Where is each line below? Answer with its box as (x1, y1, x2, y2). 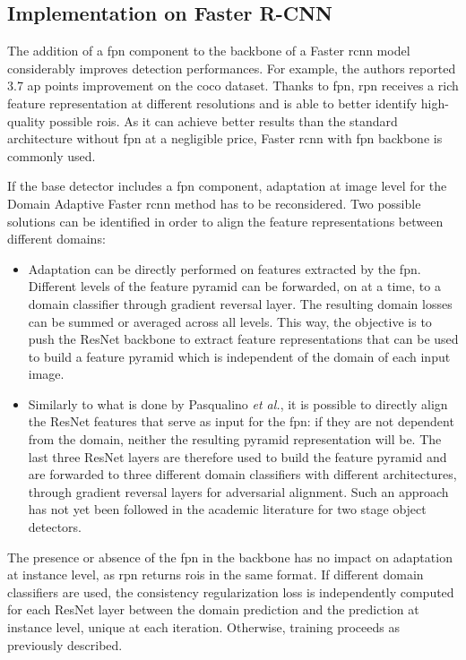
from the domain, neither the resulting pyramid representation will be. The (28, 430, 442, 449)
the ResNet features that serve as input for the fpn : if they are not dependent (28, 412, 454, 431)
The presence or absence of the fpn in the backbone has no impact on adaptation (7, 547, 453, 566)
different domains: (7, 229, 106, 248)
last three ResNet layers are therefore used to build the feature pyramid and (28, 447, 447, 466)
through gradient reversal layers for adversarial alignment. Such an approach (28, 482, 449, 501)
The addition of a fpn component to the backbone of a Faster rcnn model (7, 41, 410, 60)
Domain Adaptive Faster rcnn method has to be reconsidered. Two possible (7, 193, 421, 212)
